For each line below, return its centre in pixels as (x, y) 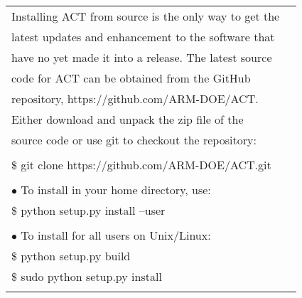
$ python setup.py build (71, 256)
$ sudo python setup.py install (87, 276)
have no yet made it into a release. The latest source (142, 57)
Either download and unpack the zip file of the (128, 119)
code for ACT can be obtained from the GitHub (131, 78)
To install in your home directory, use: (116, 190)
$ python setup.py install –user (88, 210)
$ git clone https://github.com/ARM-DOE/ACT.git (141, 165)
